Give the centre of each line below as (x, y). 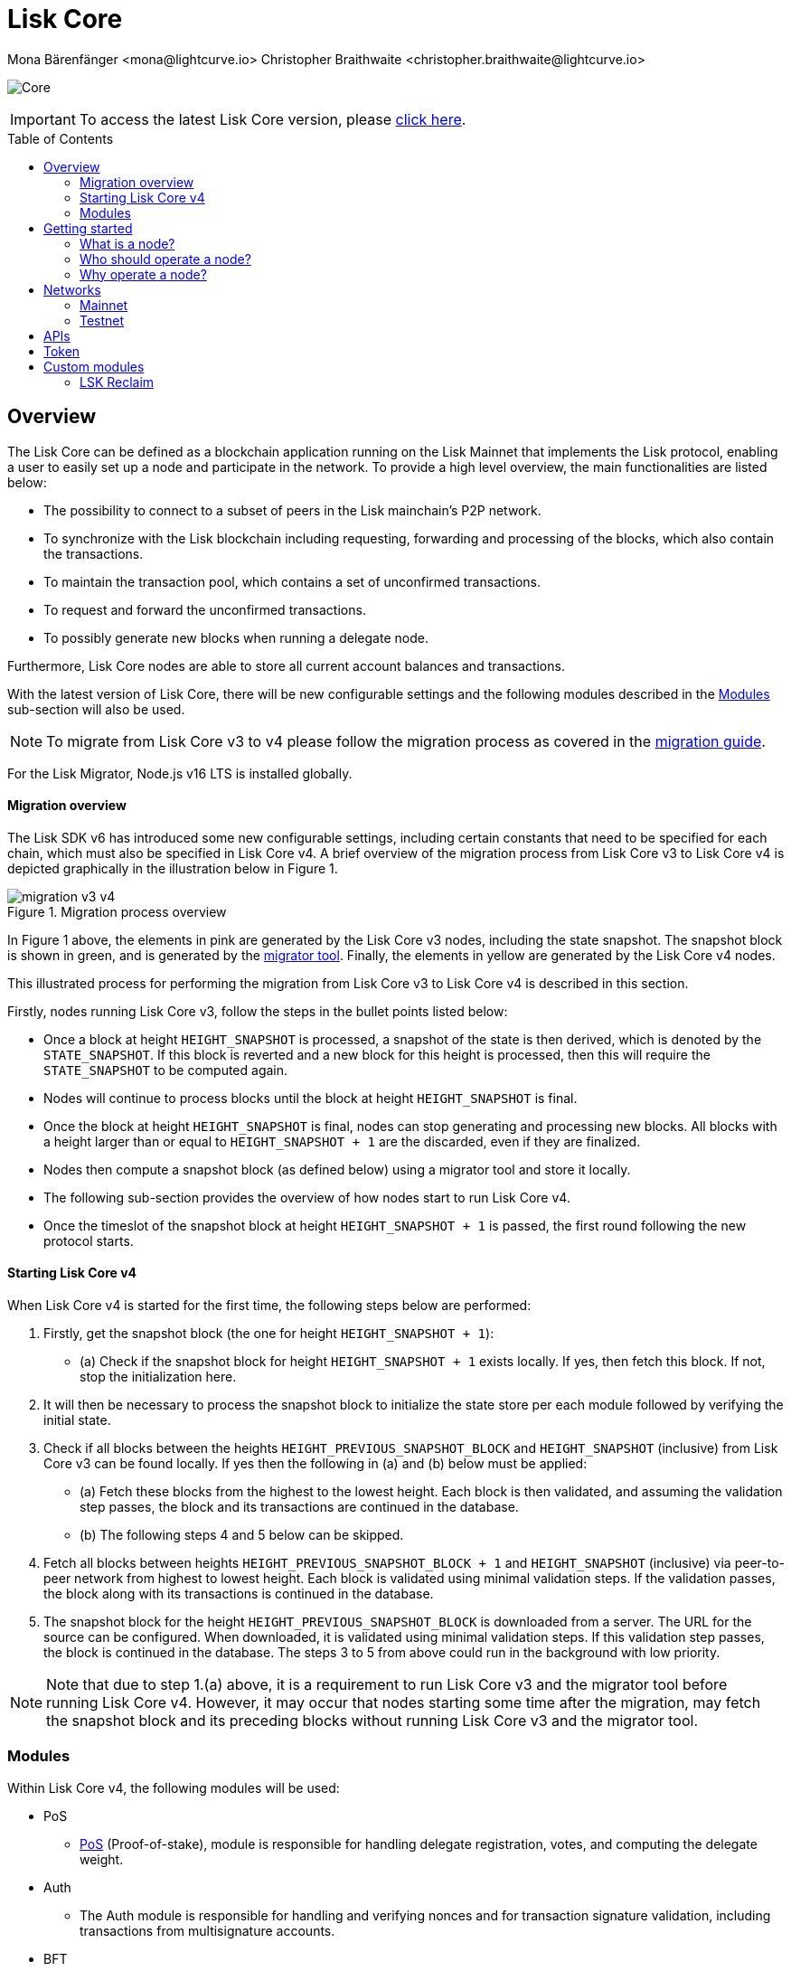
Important (43, 119)
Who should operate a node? (165, 259)
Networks (72, 289)
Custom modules (94, 366)
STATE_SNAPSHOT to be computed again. (166, 1070)
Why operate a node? (143, 274)
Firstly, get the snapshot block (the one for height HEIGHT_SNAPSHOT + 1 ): (269, 1334)
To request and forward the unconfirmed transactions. (205, 609)
